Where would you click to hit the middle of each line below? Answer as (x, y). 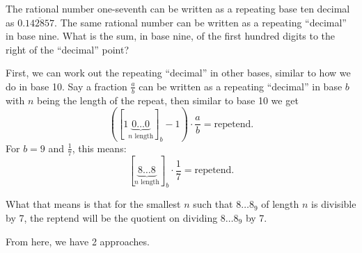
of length (280, 204)
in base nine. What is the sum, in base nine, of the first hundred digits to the (171, 36)
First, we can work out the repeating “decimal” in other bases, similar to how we (178, 73)
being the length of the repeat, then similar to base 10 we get (167, 100)
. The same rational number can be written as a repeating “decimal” (200, 22)
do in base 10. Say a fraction (66, 86)
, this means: (99, 148)
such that (213, 204)
